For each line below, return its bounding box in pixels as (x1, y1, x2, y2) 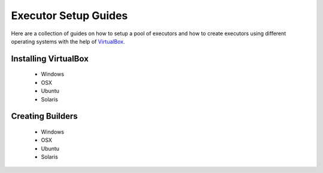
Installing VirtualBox (11, 54, 89, 64)
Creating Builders (11, 111, 78, 122)
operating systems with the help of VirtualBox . (11, 38, 125, 45)
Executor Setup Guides (11, 9, 128, 22)
